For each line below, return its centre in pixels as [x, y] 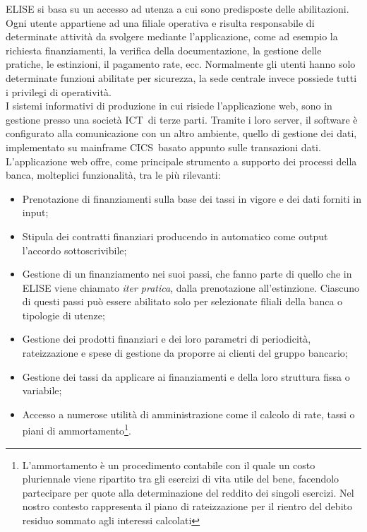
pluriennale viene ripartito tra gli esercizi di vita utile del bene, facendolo [181, 479]
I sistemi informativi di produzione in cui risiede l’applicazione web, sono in [169, 106]
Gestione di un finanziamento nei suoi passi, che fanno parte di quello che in [187, 274]
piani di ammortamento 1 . [77, 430]
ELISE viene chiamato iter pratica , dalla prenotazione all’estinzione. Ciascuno [191, 287]
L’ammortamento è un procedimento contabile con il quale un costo [169, 465]
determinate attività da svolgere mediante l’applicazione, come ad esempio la [172, 36]
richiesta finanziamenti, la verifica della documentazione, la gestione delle [164, 50]
